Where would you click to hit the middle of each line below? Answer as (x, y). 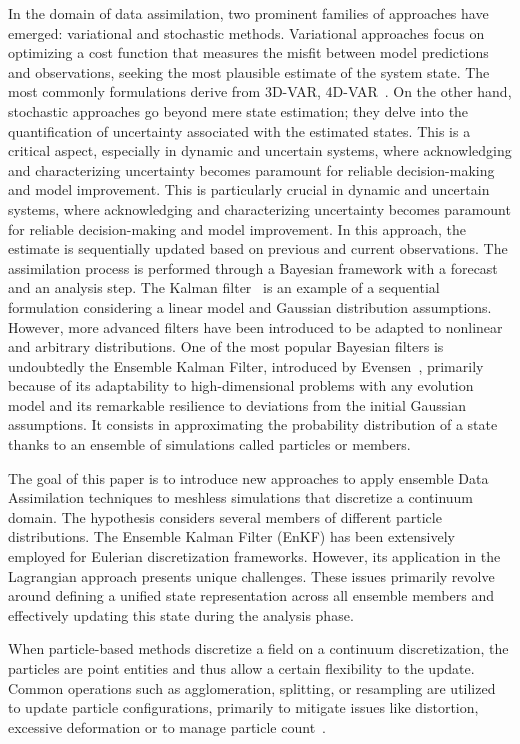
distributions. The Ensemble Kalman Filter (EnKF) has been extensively (231, 536)
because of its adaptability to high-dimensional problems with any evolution (241, 385)
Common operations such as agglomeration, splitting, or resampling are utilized (252, 687)
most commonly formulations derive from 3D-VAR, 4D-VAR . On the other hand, (260, 91)
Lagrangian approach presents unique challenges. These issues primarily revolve (251, 575)
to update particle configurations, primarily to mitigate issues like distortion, (243, 707)
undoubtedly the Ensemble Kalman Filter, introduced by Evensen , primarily (246, 365)
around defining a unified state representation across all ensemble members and (251, 595)
